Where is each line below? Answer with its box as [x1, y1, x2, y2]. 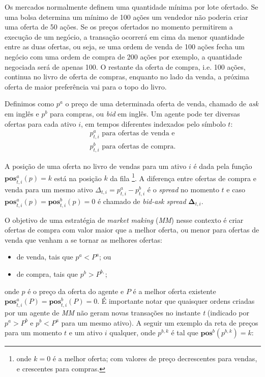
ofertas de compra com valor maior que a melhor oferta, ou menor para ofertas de [5, 224, 259, 235]
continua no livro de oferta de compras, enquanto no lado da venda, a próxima [5, 71, 249, 82]
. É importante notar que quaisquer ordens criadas [97, 296, 255, 306]
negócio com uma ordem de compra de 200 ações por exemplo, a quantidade [5, 51, 242, 62]
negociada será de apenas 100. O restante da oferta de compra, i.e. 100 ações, [5, 61, 246, 72]
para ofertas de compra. [102, 143, 176, 151]
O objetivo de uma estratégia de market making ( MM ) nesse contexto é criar [5, 214, 244, 225]
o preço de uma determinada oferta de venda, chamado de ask [65, 98, 258, 109]
